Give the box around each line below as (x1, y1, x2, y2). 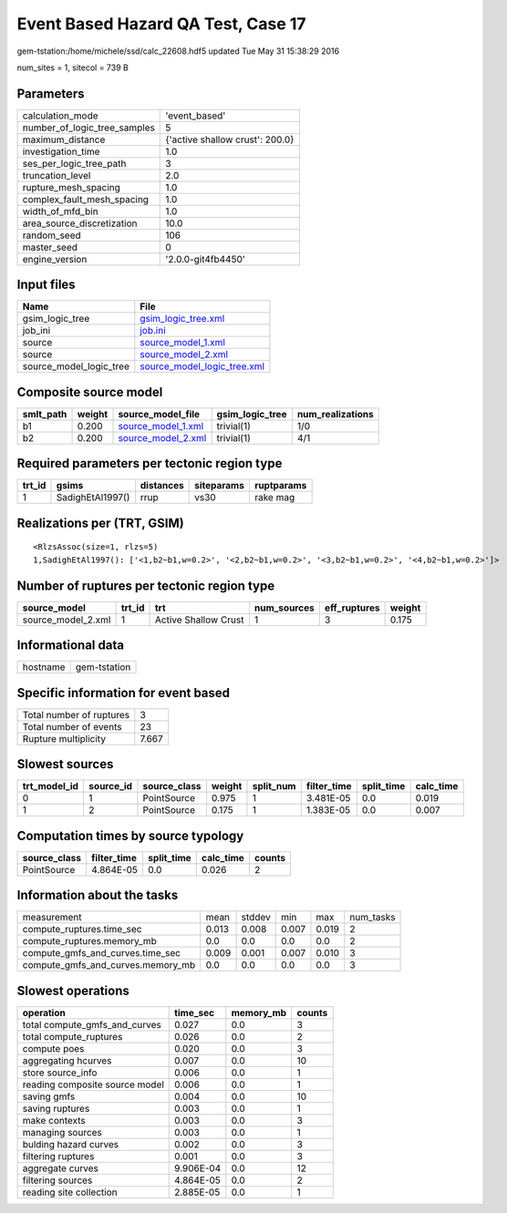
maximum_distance (22, 133, 106, 146)
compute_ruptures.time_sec (22, 923, 142, 936)
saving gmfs (22, 1090, 76, 1103)
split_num (252, 780, 296, 793)
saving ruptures (22, 1102, 90, 1115)
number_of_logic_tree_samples (22, 121, 155, 134)
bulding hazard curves (22, 1137, 119, 1150)
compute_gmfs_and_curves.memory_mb (22, 959, 196, 971)
